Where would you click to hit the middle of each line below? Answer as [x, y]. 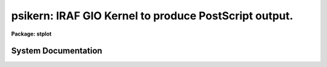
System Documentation [57, 51]
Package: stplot [31, 34]
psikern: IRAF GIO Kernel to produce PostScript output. [152, 16]
